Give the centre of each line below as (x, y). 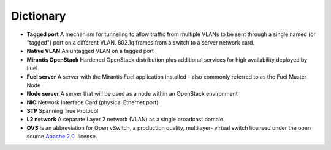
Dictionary (39, 16)
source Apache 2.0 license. (62, 137)
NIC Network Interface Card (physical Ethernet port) (93, 102)
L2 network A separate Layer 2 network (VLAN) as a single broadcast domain (125, 120)
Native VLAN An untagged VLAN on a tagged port (90, 51)
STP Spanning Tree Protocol (63, 111)
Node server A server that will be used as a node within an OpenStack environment (132, 94)
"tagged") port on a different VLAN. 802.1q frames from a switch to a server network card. (140, 42)
